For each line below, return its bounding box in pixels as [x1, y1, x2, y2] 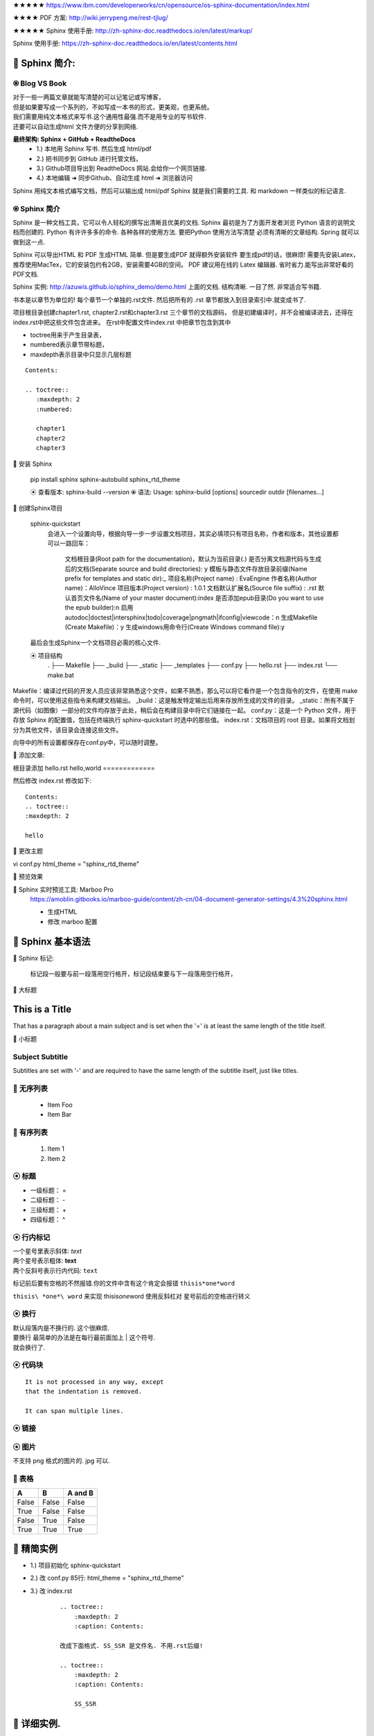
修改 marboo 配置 [47, 917, 98, 926]
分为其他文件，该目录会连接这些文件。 [12, 726, 123, 734]
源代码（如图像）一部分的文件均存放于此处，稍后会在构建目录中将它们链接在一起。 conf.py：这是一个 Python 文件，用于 [12, 706, 357, 715]
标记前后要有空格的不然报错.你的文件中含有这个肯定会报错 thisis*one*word [12, 1279, 235, 1287]
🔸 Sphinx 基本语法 [12, 935, 91, 947]
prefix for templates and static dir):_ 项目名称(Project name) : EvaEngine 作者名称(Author [64, 574, 317, 583]
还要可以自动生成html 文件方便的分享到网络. [12, 122, 139, 131]
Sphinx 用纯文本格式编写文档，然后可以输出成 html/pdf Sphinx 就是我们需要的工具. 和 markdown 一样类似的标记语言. [12, 186, 346, 194]
